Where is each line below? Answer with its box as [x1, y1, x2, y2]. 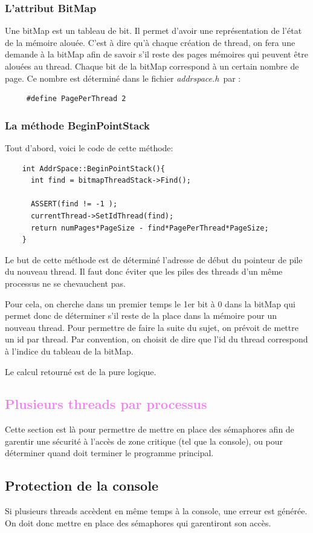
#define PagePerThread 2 [26, 94, 126, 103]
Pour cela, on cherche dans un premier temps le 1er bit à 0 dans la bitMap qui [5, 297, 295, 310]
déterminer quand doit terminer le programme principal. [5, 446, 214, 459]
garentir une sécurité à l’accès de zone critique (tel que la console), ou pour [5, 434, 283, 447]
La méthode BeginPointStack [5, 117, 150, 132]
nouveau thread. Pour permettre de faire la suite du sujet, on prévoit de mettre [5, 321, 298, 333]
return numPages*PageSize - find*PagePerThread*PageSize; [30, 223, 269, 232]
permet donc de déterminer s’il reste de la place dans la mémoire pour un [5, 309, 277, 322]
